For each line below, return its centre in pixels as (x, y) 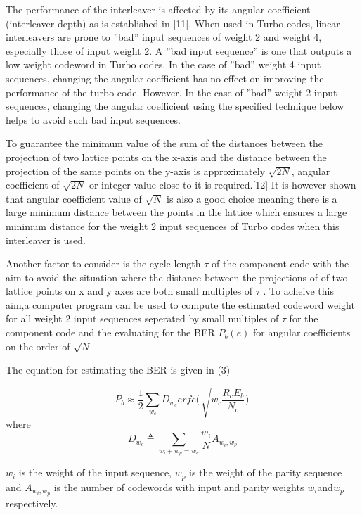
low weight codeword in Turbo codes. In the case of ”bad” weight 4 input (163, 64)
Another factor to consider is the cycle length (103, 263)
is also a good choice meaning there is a (252, 198)
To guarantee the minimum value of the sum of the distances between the (164, 143)
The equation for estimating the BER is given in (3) (118, 370)
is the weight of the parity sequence (266, 472)
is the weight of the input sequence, (95, 472)
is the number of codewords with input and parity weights (179, 487)
